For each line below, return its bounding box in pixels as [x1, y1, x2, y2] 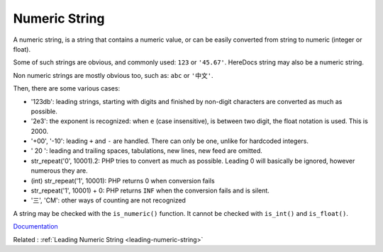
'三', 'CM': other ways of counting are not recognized [30, 196, 186, 205]
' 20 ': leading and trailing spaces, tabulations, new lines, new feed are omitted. [30, 147, 262, 155]
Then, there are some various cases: [13, 84, 121, 93]
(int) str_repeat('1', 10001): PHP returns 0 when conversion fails [30, 176, 216, 185]
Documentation [13, 222, 58, 231]
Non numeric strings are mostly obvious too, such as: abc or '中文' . [13, 71, 213, 79]
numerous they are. [30, 166, 88, 175]
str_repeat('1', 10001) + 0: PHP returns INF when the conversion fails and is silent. [30, 186, 270, 195]
